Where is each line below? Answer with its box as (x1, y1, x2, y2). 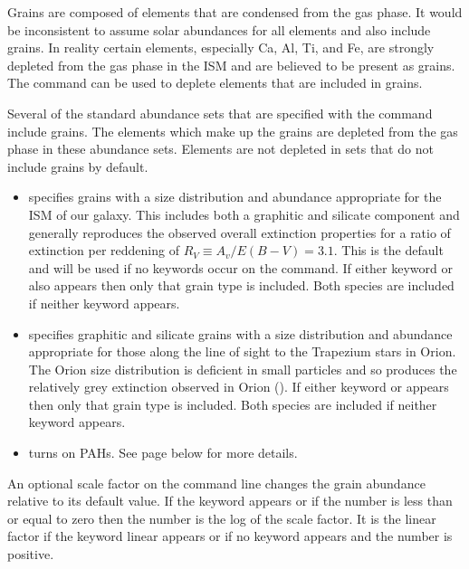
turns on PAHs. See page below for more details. (28, 443, 298, 462)
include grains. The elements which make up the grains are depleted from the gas (7, 121, 458, 140)
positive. (7, 545, 54, 564)
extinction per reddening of (28, 241, 179, 260)
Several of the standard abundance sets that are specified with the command (7, 103, 433, 122)
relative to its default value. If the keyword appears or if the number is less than (7, 491, 453, 510)
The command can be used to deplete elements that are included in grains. (7, 73, 423, 92)
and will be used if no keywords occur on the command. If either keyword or (28, 258, 453, 277)
